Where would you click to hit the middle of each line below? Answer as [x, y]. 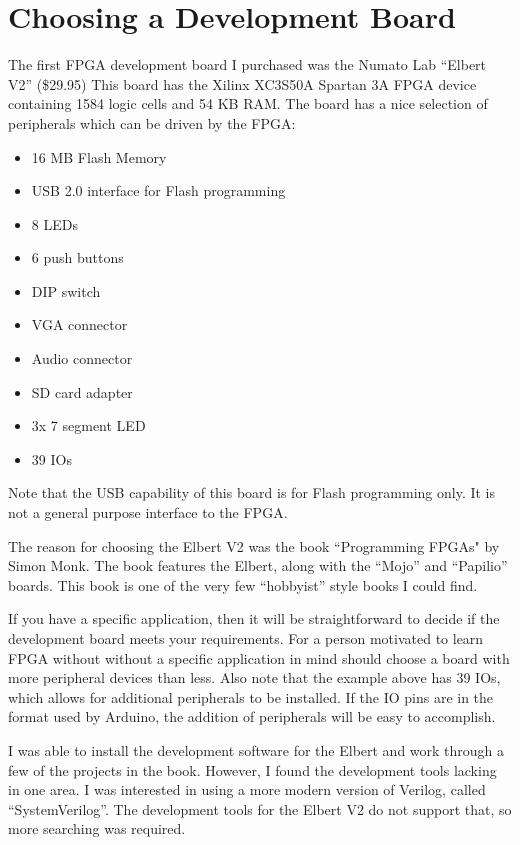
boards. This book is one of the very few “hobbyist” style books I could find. [243, 584]
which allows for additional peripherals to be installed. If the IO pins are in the [251, 696]
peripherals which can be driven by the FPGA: [152, 122]
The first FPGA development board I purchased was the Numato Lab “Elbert [247, 64]
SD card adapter [82, 391]
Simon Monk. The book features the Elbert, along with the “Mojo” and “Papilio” [258, 565]
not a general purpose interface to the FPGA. [148, 512]
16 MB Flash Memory [99, 156]
